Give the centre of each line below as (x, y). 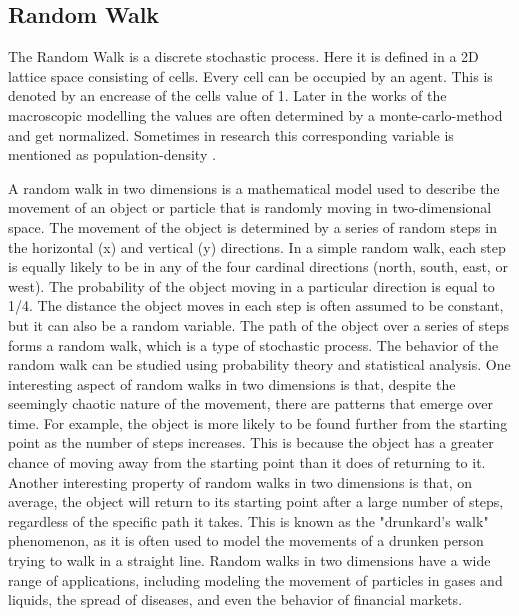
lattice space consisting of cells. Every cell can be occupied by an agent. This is (250, 75)
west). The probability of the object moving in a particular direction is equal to (251, 285)
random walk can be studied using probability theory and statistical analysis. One (259, 364)
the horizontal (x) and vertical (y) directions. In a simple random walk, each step (257, 246)
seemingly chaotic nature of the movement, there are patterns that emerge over (250, 403)
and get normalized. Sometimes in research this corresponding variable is (231, 134)
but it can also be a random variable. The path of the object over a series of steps (259, 324)
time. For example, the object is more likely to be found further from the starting (258, 422)
